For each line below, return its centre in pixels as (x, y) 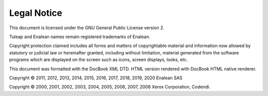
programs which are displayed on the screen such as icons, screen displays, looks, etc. (99, 60)
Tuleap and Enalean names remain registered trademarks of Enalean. (80, 37)
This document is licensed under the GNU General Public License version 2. (87, 28)
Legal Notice (36, 13)
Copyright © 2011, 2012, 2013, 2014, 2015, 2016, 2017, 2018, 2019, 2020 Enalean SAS (96, 78)
